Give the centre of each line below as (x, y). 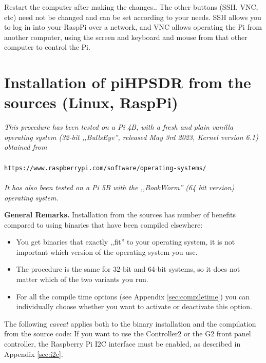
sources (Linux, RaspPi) (91, 102)
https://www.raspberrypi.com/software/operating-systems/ (105, 168)
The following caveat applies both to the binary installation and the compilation (130, 323)
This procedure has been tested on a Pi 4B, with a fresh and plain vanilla (119, 127)
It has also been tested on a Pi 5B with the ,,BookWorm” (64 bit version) (119, 187)
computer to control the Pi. (47, 47)
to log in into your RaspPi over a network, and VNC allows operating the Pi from (133, 27)
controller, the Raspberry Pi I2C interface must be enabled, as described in (122, 344)
